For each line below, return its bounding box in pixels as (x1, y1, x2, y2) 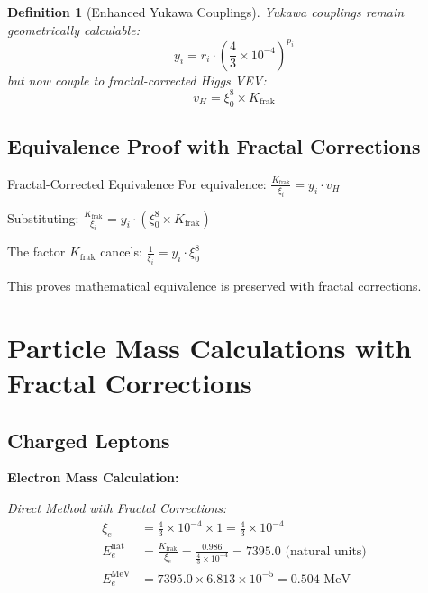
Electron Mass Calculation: (7, 468, 179, 487)
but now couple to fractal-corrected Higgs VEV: (7, 70, 267, 89)
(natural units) (285, 544, 367, 558)
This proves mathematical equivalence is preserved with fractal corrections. (7, 276, 422, 295)
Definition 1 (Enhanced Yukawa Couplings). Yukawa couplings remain (7, 3, 405, 21)
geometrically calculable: (7, 20, 140, 39)
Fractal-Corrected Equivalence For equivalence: (7, 174, 267, 193)
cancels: (100, 242, 142, 261)
